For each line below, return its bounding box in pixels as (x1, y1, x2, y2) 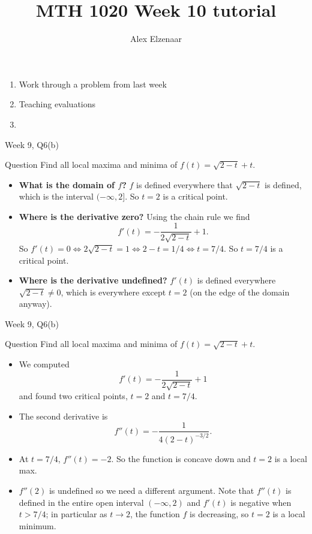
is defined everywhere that (136, 178, 233, 191)
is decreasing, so (190, 508, 249, 520)
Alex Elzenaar (130, 32, 182, 45)
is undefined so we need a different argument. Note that (49, 484, 254, 496)
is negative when (230, 496, 292, 508)
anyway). (19, 297, 52, 310)
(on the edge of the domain (190, 285, 290, 298)
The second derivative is (19, 409, 108, 422)
